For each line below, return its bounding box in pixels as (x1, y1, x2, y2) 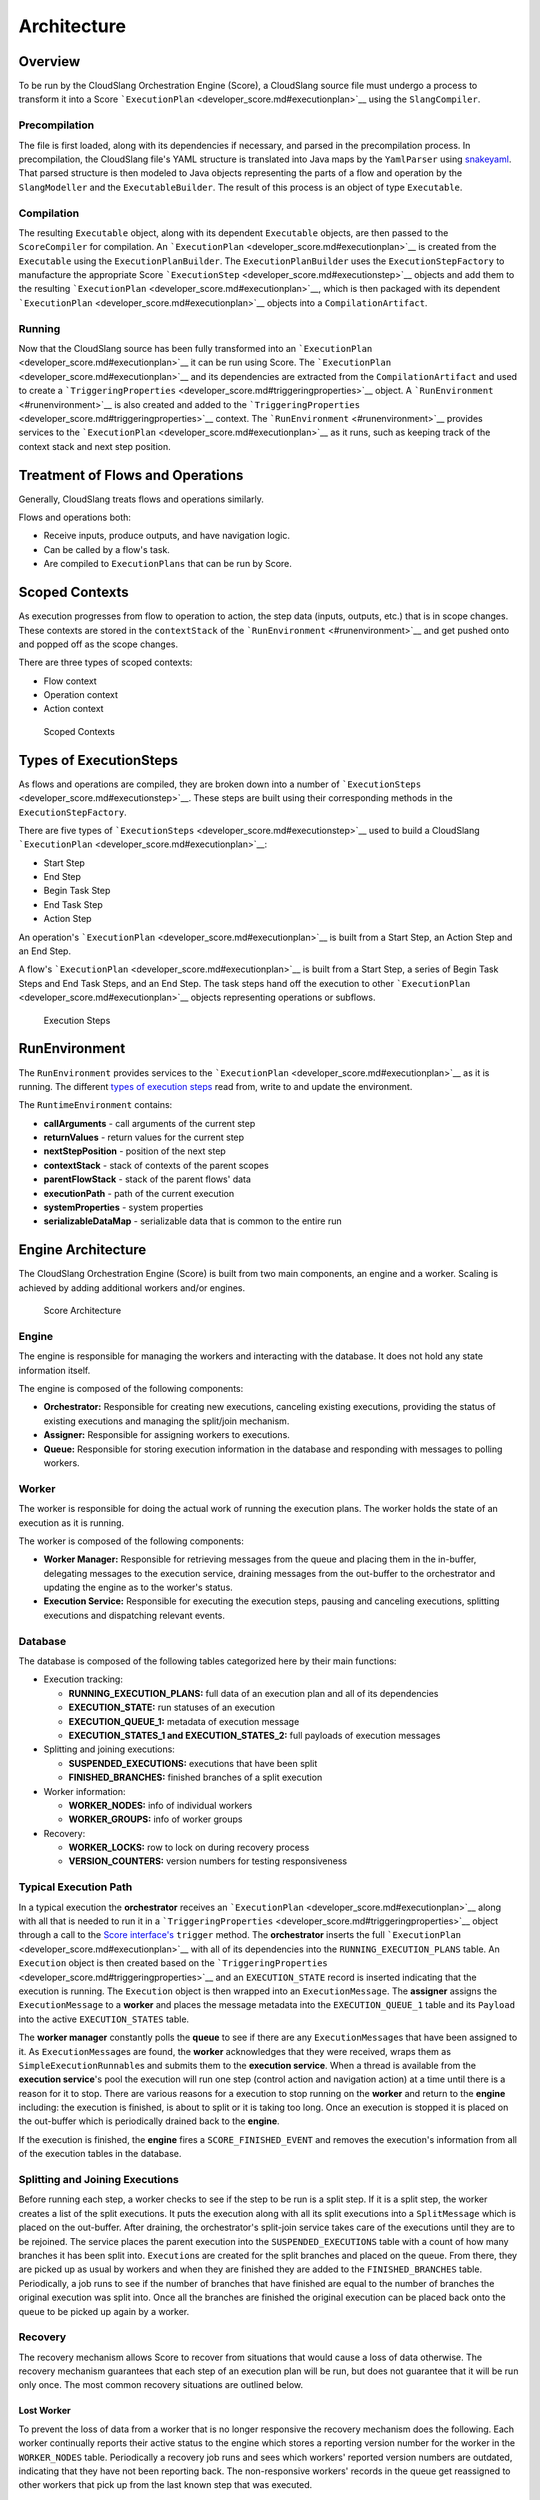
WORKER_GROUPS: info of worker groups (68, 1813, 244, 1825)
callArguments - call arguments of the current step (43, 1117, 256, 1129)
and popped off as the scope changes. (18, 638, 179, 650)
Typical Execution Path (18, 1880, 133, 1894)
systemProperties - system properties (43, 1201, 204, 1214)
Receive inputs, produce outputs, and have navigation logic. (43, 530, 290, 542)
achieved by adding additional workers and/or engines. (18, 1281, 246, 1294)
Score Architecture (43, 1305, 122, 1317)
